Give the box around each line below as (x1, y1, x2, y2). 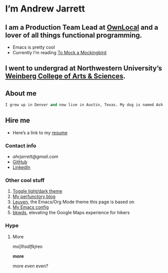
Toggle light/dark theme (12, 188, 63, 194)
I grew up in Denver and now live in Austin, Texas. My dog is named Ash (5, 103, 163, 108)
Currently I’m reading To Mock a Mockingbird (12, 50, 107, 55)
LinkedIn (12, 164, 31, 170)
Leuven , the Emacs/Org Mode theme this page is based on (12, 199, 135, 205)
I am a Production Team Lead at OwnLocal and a (5, 23, 158, 32)
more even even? (12, 262, 49, 269)
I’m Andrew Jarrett (5, 3, 86, 15)
